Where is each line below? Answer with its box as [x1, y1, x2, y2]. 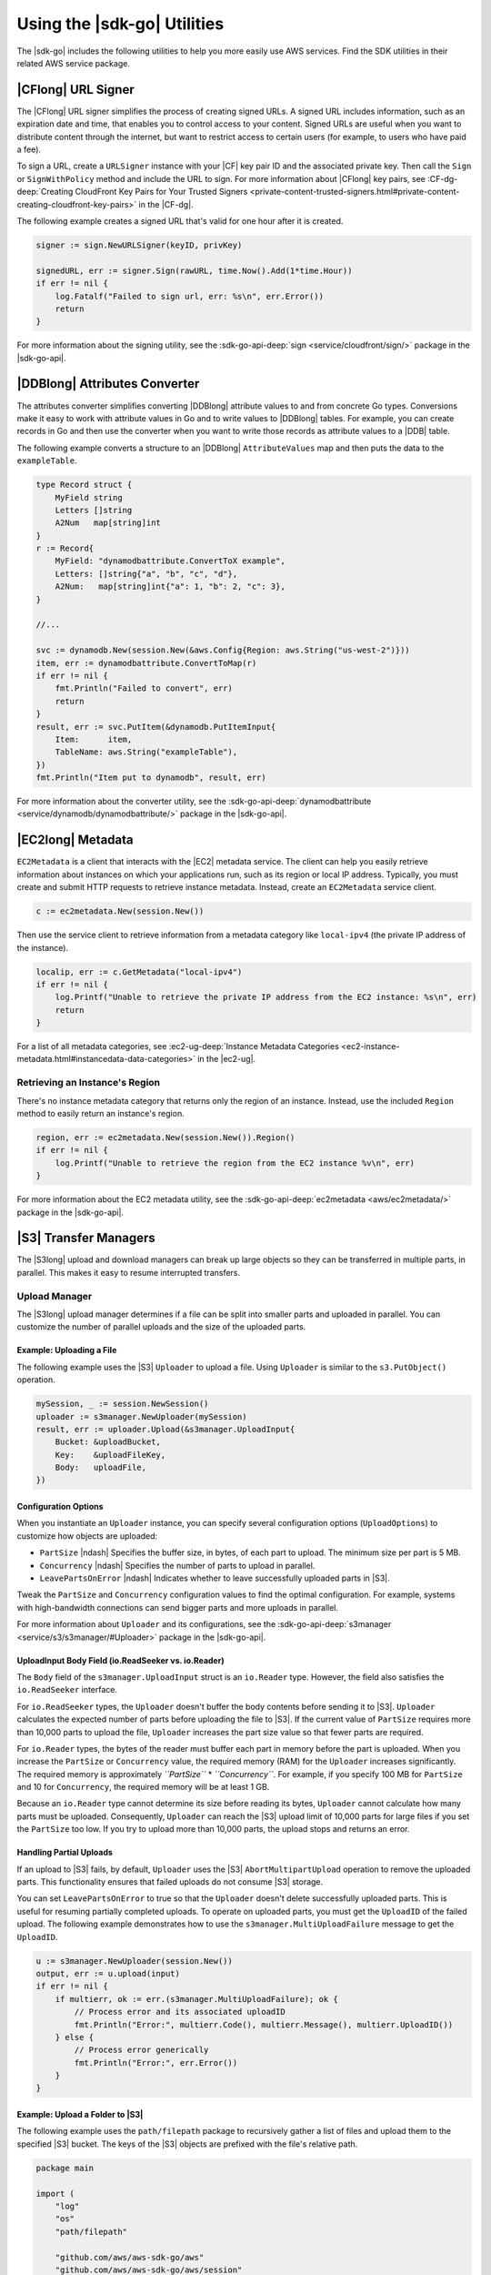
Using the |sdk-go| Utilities [16, 14, 225, 34]
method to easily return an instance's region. [16, 1107, 185, 1118]
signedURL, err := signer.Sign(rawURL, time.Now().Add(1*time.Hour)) [35, 265, 353, 276]
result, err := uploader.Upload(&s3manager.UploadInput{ [35, 1424, 296, 1434]
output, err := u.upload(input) [35, 1968, 181, 1978]
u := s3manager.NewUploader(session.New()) [35, 1956, 234, 1966]
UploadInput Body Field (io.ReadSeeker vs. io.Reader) [16, 1654, 225, 1665]
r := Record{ [35, 543, 95, 554]
